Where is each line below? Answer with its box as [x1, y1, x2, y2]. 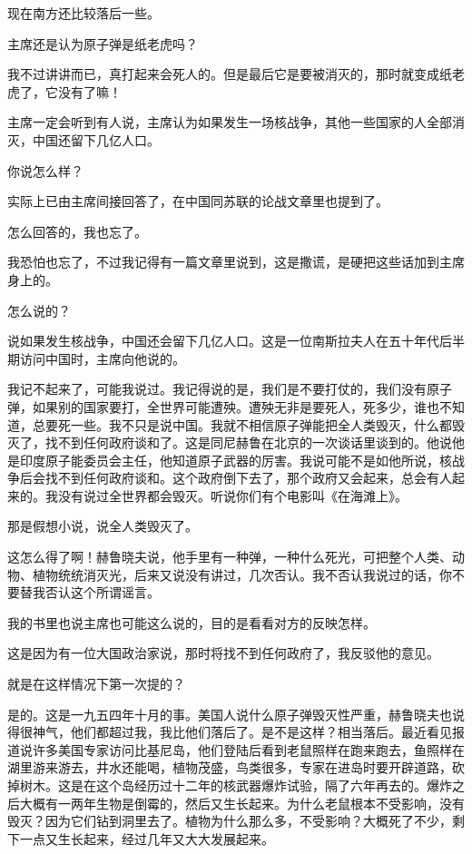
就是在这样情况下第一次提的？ [7, 674, 185, 693]
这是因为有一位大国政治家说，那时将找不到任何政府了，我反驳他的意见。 [7, 643, 439, 663]
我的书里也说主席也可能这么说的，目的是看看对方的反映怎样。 [7, 613, 376, 632]
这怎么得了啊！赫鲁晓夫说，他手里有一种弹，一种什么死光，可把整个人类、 [7, 547, 452, 566]
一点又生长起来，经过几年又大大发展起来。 [19, 829, 274, 848]
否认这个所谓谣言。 [44, 583, 160, 602]
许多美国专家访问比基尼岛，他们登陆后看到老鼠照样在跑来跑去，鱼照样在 [32, 740, 465, 759]
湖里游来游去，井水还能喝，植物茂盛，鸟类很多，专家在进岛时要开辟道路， [7, 758, 452, 777]
